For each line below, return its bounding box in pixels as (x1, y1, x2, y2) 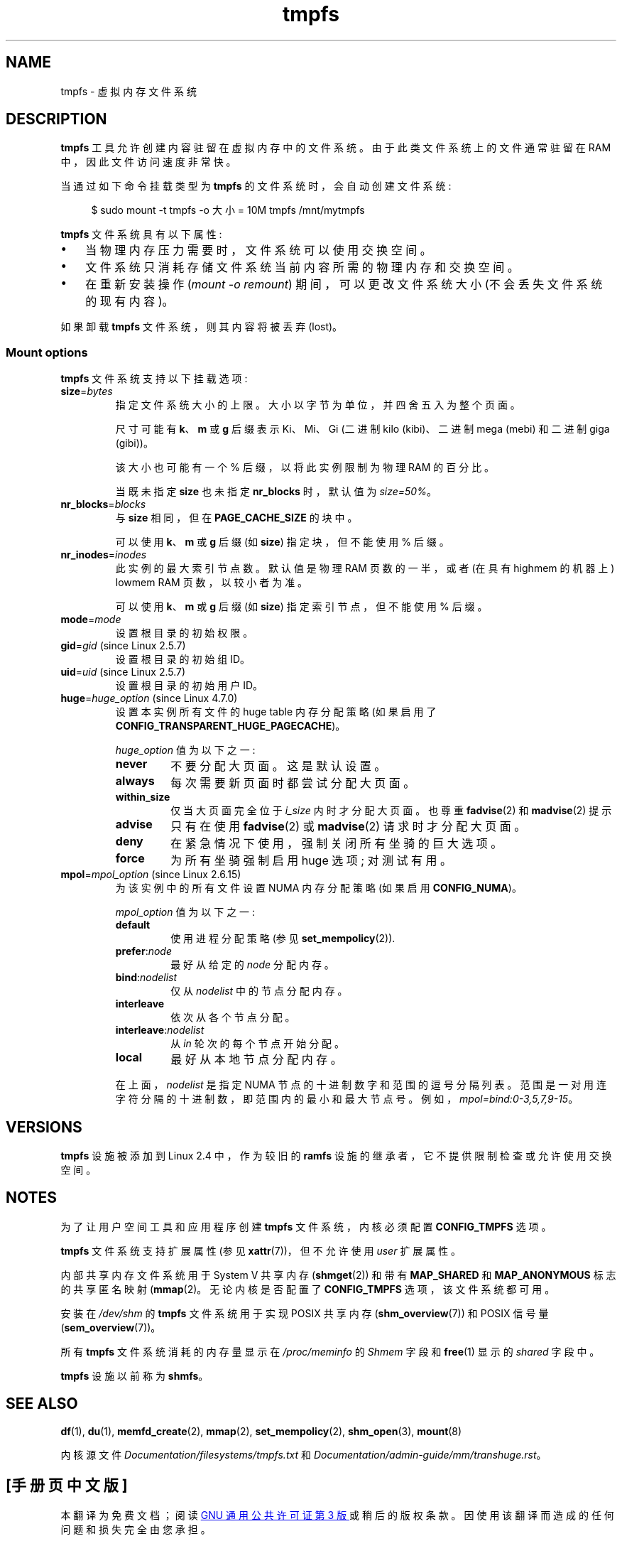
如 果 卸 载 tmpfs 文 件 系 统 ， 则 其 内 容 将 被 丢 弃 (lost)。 (60, 320, 343, 333)
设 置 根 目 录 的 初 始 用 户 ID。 (115, 679, 263, 692)
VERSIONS (6, 1118, 82, 1136)
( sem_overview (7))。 (60, 1321, 161, 1334)
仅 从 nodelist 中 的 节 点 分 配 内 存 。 (170, 985, 348, 997)
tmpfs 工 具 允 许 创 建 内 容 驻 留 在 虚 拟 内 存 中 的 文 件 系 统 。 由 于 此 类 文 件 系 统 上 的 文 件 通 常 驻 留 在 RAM (60, 141, 611, 154)
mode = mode (60, 613, 121, 626)
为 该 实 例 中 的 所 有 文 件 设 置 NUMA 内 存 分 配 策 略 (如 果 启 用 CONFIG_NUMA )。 (115, 882, 522, 894)
